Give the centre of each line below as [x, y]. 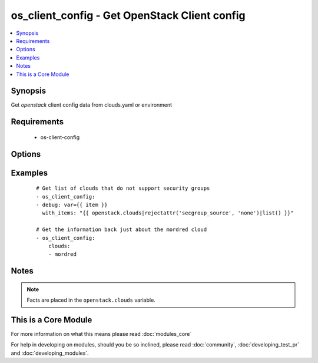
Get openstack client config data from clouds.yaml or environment [92, 105]
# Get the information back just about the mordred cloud [122, 230]
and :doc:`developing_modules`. [50, 353]
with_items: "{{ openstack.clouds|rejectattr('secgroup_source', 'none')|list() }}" [168, 213]
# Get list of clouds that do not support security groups [123, 188]
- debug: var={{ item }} [72, 205]
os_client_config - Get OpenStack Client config [128, 15]
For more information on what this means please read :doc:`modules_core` [101, 334]
